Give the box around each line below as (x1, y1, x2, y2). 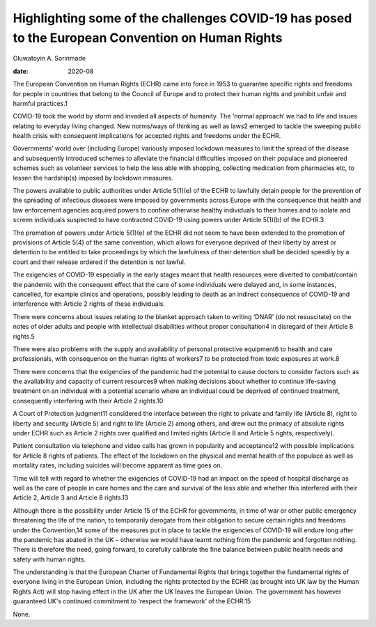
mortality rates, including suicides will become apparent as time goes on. (13, 461, 223, 470)
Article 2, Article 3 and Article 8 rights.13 (13, 493, 129, 502)
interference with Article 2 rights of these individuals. (13, 300, 165, 308)
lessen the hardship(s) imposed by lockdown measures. (13, 173, 173, 182)
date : (13, 67, 29, 75)
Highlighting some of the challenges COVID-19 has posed (13, 10, 352, 26)
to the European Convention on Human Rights (13, 30, 283, 45)
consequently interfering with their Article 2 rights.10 (13, 396, 164, 405)
